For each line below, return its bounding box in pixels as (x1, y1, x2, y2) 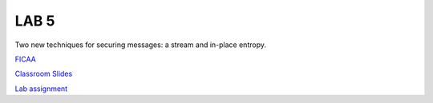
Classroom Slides (14, 69, 73, 79)
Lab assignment (14, 84, 68, 93)
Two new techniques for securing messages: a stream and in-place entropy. (14, 40, 266, 50)
